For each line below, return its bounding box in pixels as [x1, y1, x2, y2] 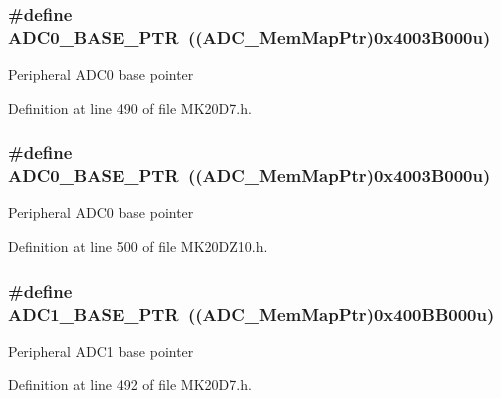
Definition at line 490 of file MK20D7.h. [8, 97, 252, 118]
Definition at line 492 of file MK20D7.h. [8, 374, 252, 395]
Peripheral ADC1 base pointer [8, 340, 194, 361]
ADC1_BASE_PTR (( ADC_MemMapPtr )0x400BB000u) [8, 301, 495, 326]
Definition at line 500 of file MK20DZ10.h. [8, 236, 268, 257]
